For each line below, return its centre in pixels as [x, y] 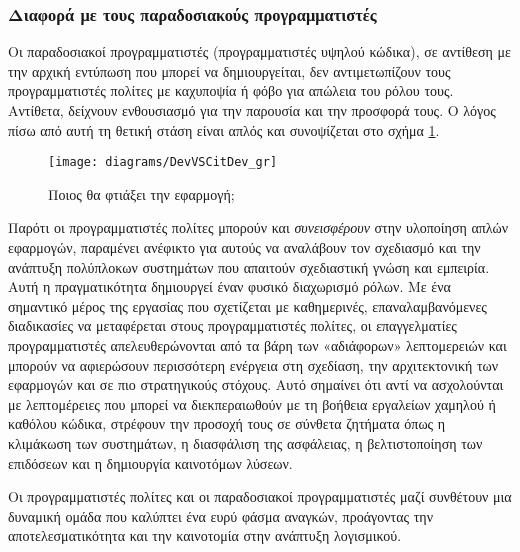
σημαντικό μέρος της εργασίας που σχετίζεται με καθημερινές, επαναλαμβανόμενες [247, 305]
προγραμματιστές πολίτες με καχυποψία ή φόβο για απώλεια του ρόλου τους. [231, 90]
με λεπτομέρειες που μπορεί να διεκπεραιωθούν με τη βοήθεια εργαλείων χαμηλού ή [252, 403]
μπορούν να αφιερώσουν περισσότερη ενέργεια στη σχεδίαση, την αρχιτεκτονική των [253, 364]
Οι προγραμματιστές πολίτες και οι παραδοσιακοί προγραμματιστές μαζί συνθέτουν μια [260, 496]
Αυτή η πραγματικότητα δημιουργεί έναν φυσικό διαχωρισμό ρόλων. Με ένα [229, 286]
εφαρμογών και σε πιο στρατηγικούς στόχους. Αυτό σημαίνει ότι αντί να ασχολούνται [256, 384]
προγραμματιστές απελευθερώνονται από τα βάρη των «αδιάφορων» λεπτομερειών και [257, 345]
